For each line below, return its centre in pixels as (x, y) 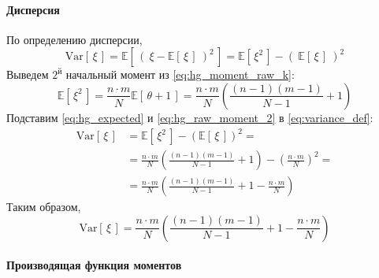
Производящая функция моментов (94, 265)
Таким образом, (44, 207)
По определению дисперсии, (74, 39)
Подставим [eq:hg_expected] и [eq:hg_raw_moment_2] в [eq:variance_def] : (190, 117)
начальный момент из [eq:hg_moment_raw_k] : (180, 74)
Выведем (28, 74)
